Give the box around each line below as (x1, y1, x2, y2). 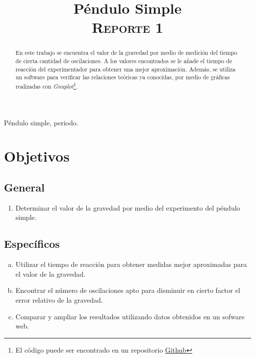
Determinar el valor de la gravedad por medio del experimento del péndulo (15, 202, 240, 213)
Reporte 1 (92, 17, 163, 37)
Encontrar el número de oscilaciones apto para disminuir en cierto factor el (15, 285, 240, 295)
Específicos (4, 236, 60, 251)
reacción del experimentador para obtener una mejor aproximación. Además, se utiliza (15, 65, 236, 73)
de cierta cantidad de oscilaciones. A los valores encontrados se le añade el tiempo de (15, 57, 232, 65)
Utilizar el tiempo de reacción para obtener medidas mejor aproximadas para (15, 259, 247, 269)
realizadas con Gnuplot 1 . (15, 80, 78, 90)
